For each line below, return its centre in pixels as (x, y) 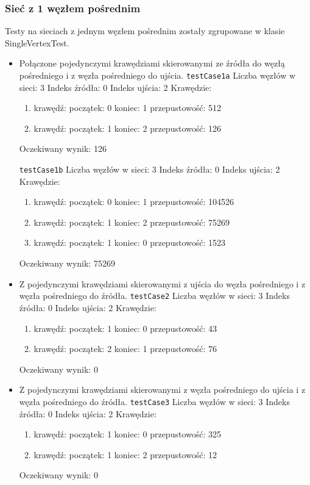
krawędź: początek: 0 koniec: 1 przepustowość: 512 (128, 108)
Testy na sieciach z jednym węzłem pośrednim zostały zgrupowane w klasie (145, 31)
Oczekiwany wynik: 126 (63, 149)
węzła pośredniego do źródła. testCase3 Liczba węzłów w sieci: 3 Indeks (154, 401)
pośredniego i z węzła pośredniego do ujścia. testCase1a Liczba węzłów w (157, 75)
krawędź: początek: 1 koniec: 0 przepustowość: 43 (125, 328)
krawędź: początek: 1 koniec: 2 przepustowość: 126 (128, 128)
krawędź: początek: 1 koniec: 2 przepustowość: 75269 (132, 222)
